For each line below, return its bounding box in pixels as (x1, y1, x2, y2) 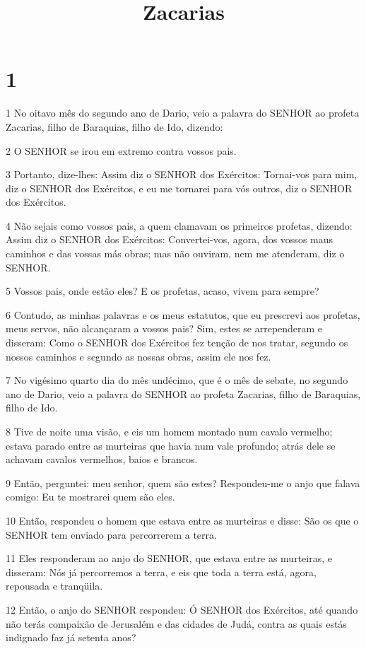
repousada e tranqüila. (6, 578, 103, 593)
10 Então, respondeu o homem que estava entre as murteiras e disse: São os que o (6, 513, 359, 527)
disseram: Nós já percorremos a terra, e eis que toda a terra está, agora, (6, 564, 317, 579)
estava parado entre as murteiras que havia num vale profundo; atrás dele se (6, 438, 336, 452)
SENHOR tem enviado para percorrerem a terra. (6, 527, 217, 542)
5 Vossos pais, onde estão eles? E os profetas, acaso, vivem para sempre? (6, 283, 319, 298)
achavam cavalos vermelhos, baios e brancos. (6, 452, 198, 467)
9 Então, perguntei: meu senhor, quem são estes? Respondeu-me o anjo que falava (6, 475, 360, 490)
